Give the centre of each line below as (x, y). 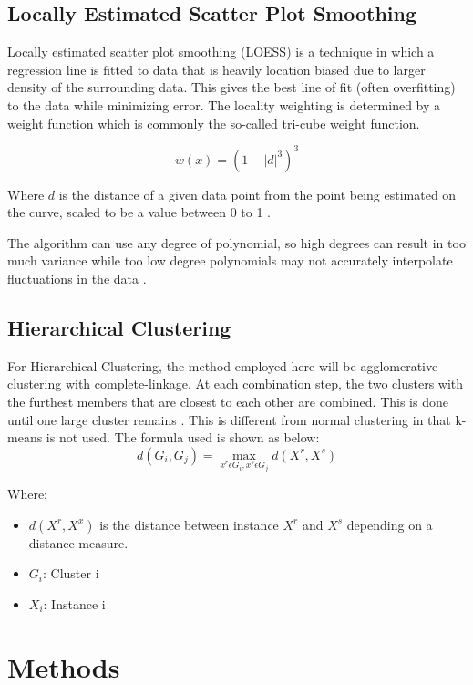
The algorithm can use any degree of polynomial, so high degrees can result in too (236, 242)
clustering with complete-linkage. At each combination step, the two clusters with (236, 384)
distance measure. (78, 542)
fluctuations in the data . (77, 279)
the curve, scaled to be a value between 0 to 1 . (139, 212)
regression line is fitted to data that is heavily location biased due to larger (216, 69)
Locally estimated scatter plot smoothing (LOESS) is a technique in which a (221, 52)
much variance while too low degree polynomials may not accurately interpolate (230, 260)
